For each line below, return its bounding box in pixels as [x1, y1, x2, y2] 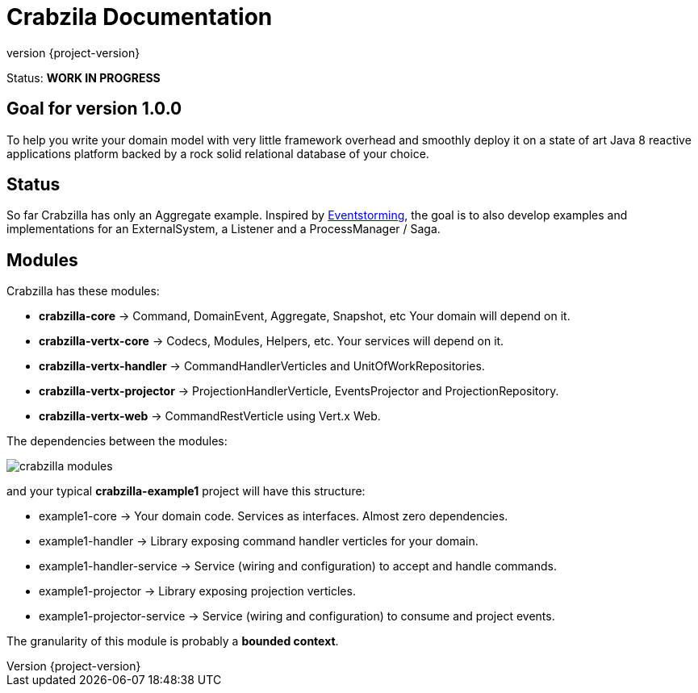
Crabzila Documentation [6, 3, 273, 31]
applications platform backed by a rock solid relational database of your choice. [6, 146, 429, 161]
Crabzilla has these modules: [6, 284, 160, 298]
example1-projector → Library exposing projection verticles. [39, 584, 356, 599]
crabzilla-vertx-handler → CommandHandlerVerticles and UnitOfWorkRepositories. [39, 359, 485, 374]
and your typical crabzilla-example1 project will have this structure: [6, 484, 366, 499]
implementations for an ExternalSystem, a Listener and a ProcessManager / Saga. [6, 222, 441, 236]
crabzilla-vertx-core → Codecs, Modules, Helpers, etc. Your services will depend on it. [39, 334, 504, 349]
